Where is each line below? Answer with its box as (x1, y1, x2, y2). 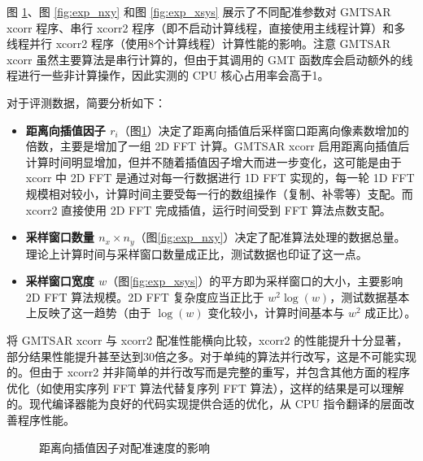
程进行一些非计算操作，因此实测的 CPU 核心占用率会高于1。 (7, 67, 329, 84)
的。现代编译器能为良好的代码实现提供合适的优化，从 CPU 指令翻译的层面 (7, 395, 403, 412)
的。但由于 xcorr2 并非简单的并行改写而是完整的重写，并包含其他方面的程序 (7, 363, 410, 381)
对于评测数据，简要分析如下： (7, 94, 166, 111)
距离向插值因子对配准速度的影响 (39, 438, 210, 455)
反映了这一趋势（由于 (37, 304, 151, 321)
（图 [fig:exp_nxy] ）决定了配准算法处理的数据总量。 (134, 228, 406, 246)
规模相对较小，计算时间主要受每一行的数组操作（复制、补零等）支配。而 (25, 185, 413, 202)
